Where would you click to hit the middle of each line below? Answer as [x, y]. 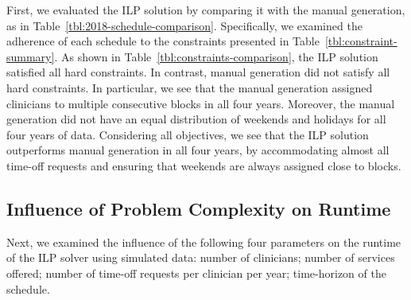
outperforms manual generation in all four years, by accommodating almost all [198, 150]
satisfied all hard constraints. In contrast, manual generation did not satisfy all [198, 72]
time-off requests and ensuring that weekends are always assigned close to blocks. [204, 165]
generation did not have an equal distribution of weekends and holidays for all [196, 119]
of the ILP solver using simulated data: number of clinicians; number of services [201, 257]
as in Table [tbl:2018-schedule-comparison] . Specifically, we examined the [184, 25]
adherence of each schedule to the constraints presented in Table [163, 41]
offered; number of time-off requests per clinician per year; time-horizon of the [196, 273]
